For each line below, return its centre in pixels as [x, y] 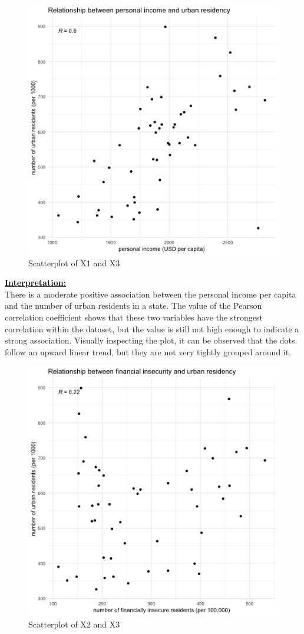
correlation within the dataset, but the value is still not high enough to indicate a [152, 328]
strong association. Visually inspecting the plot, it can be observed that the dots [150, 340]
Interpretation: [36, 283]
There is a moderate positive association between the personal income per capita [151, 294]
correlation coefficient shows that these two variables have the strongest [134, 317]
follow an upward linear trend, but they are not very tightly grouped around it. [148, 351]
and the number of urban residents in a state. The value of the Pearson [133, 306]
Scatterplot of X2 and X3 [74, 624]
